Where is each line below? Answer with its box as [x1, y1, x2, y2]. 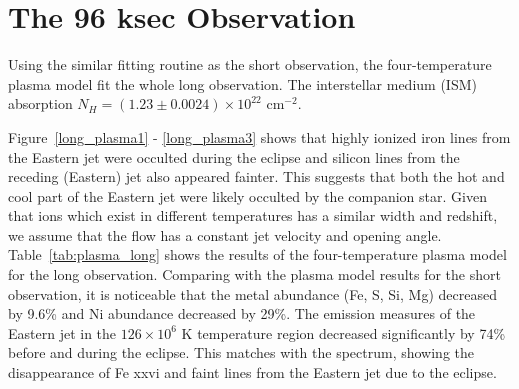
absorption [8, 93, 73, 114]
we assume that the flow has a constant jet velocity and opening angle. [8, 224, 442, 245]
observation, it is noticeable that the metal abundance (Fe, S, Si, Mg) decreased [8, 283, 497, 304]
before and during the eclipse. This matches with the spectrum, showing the [8, 342, 474, 363]
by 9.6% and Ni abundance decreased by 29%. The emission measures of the [8, 303, 476, 324]
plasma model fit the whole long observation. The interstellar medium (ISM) [8, 73, 477, 94]
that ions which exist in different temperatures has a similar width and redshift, [8, 205, 498, 226]
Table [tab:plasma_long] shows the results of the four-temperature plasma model [8, 244, 507, 265]
